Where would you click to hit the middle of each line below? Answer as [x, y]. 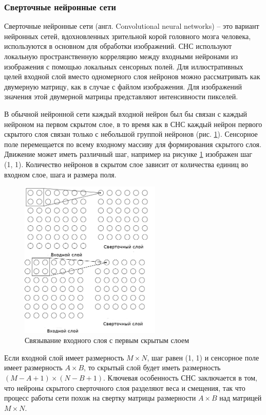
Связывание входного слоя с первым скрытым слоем [107, 340]
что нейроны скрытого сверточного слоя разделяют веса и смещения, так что [125, 387]
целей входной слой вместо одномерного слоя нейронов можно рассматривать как [132, 76]
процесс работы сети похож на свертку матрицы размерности [100, 398]
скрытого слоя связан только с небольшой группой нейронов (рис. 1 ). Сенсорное [131, 134]
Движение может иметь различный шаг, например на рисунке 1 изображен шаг [128, 154]
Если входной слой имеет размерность [64, 357]
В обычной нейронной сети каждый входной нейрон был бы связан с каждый [126, 113]
